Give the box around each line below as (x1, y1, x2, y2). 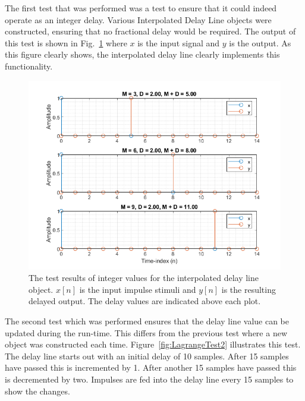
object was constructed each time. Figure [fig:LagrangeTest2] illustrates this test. (5, 338, 301, 351)
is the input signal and (137, 36, 220, 49)
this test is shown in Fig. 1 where (5, 36, 127, 49)
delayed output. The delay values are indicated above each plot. (29, 295, 261, 307)
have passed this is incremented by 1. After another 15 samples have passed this (5, 361, 297, 374)
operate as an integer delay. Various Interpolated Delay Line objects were (5, 13, 272, 26)
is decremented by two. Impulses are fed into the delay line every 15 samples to (5, 372, 294, 385)
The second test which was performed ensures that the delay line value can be (5, 314, 290, 327)
